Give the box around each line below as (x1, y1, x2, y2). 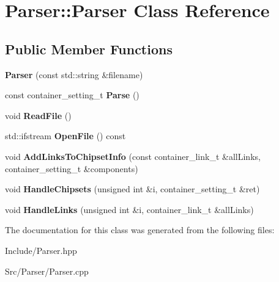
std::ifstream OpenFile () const (5, 129, 126, 142)
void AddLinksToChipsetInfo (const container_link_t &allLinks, (5, 150, 261, 162)
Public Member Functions (5, 39, 173, 58)
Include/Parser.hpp (5, 244, 77, 256)
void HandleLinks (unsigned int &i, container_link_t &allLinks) (5, 203, 254, 215)
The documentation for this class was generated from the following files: (5, 223, 275, 236)
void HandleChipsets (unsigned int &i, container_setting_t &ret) (5, 183, 260, 195)
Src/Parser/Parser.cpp (5, 264, 89, 277)
